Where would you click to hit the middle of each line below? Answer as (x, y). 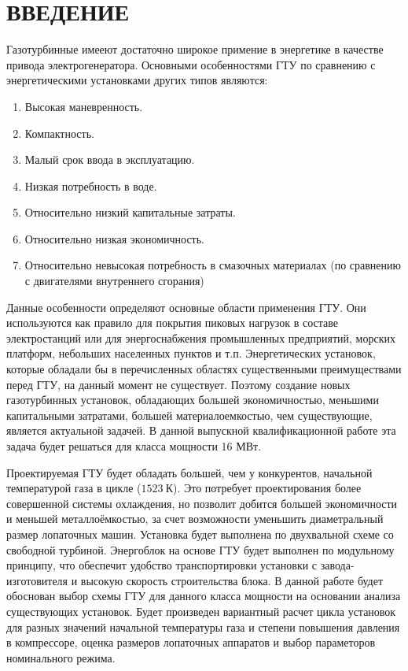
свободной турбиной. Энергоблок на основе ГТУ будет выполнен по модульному (200, 549)
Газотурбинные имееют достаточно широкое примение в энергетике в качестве (195, 49)
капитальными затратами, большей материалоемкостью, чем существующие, (189, 415)
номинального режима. (61, 657)
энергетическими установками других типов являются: (137, 80)
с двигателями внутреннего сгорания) (114, 281)
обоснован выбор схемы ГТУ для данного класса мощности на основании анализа (204, 596)
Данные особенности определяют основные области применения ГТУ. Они (186, 307)
